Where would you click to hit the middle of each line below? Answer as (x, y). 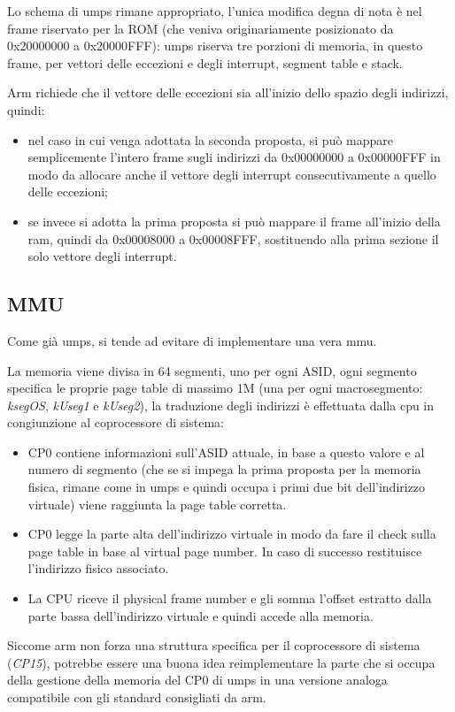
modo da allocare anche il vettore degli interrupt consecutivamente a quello (232, 174)
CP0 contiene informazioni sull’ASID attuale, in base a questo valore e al (226, 452)
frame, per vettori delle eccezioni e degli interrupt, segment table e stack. (205, 62)
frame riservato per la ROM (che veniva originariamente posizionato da (201, 28)
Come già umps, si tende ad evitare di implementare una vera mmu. (192, 340)
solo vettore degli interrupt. (102, 256)
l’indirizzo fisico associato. (98, 568)
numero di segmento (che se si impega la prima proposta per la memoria (224, 469)
